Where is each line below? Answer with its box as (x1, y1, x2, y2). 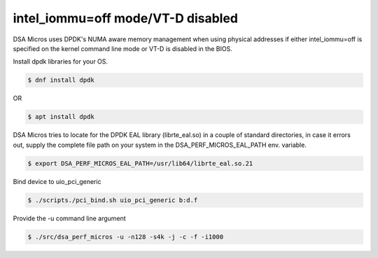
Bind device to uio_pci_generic (13, 177, 101, 185)
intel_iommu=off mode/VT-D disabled (13, 10, 238, 26)
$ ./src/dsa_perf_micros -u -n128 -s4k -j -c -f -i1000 (27, 233, 224, 241)
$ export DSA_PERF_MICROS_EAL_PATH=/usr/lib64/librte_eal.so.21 (27, 159, 253, 167)
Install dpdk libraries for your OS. (13, 57, 108, 66)
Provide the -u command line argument (13, 214, 126, 222)
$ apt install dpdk (27, 113, 94, 121)
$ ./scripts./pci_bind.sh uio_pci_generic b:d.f (27, 196, 198, 204)
